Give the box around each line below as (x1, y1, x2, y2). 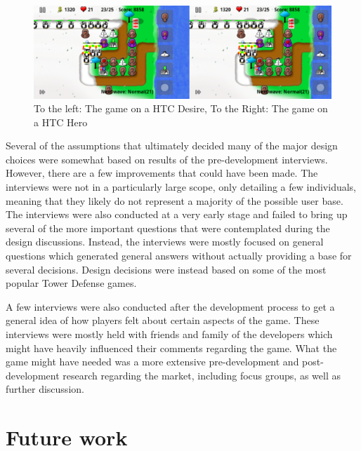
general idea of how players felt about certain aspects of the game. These (6, 313, 320, 328)
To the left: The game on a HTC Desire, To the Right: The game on (34, 101, 328, 116)
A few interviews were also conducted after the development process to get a (6, 299, 335, 314)
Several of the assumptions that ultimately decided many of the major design (6, 138, 338, 153)
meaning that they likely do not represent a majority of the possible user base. (6, 193, 343, 208)
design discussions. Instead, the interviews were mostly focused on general (6, 234, 324, 249)
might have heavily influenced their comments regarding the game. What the (6, 340, 337, 355)
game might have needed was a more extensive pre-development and (6, 354, 299, 369)
